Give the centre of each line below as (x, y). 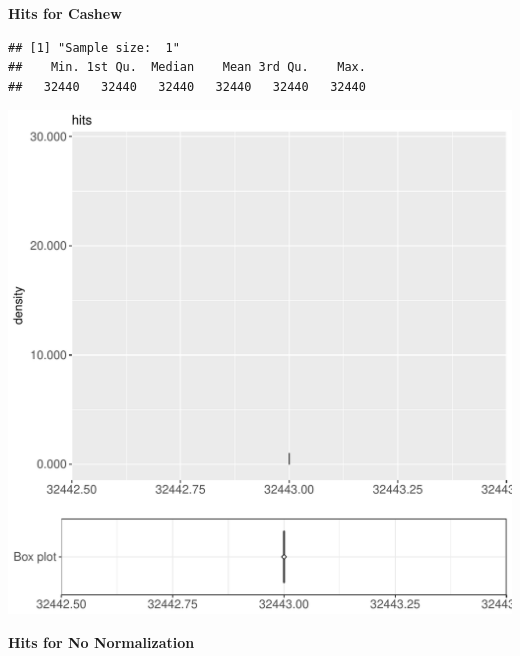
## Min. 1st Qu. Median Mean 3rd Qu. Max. (187, 67)
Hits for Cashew (65, 13)
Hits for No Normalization (101, 641)
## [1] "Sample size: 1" (94, 47)
